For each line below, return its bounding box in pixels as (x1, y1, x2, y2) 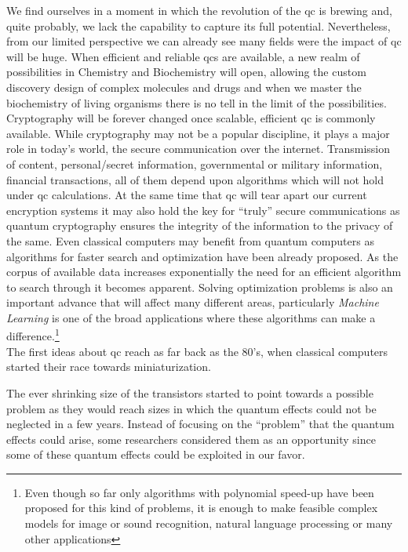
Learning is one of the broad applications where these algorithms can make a (6, 309, 376, 325)
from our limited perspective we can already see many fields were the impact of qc (6, 33, 402, 49)
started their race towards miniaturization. (6, 358, 211, 375)
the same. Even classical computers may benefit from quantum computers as (6, 232, 374, 249)
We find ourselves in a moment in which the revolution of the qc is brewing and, (6, 2, 392, 18)
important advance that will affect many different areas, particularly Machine (6, 294, 379, 310)
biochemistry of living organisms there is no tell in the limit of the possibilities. (6, 94, 387, 111)
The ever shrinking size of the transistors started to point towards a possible (6, 384, 373, 401)
